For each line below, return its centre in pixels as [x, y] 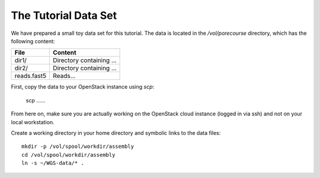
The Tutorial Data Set [64, 15]
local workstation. [33, 122]
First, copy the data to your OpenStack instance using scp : [83, 87]
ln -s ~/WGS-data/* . [53, 163]
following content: [33, 41]
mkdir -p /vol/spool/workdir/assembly [78, 147]
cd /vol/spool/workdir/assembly [68, 155]
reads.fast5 [31, 76]
